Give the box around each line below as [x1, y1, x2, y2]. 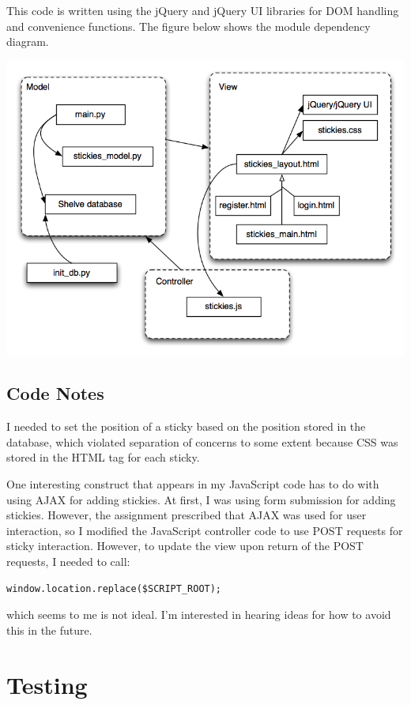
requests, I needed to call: [6, 553, 130, 570]
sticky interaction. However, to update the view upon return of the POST [6, 537, 364, 554]
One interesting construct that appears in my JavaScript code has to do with [6, 476, 379, 492]
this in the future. [6, 621, 92, 638]
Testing [6, 668, 88, 700]
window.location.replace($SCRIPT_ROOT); [6, 582, 222, 594]
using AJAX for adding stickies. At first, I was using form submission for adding [6, 491, 396, 507]
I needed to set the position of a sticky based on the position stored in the [6, 418, 366, 435]
